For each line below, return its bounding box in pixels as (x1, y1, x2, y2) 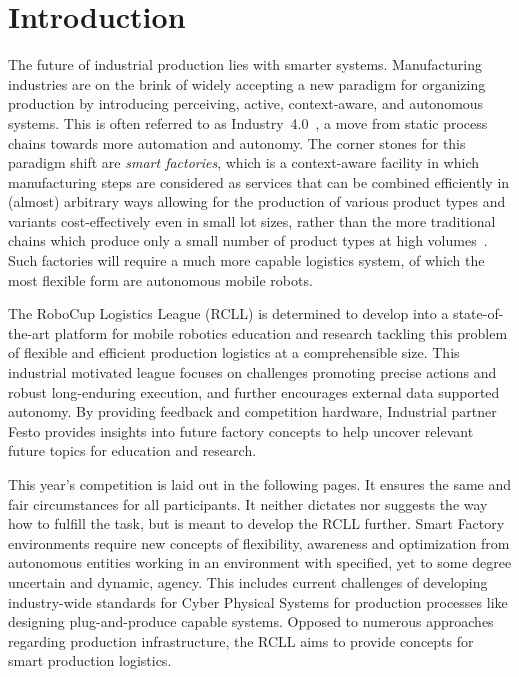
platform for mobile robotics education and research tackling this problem (54, 322, 508, 343)
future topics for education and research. (8, 440, 257, 461)
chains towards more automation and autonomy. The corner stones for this (8, 132, 466, 153)
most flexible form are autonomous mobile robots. (8, 269, 313, 290)
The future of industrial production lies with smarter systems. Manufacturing (8, 54, 483, 75)
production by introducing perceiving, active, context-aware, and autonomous (8, 93, 484, 114)
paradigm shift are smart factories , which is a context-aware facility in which (8, 152, 480, 173)
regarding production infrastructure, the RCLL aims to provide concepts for (8, 630, 474, 651)
